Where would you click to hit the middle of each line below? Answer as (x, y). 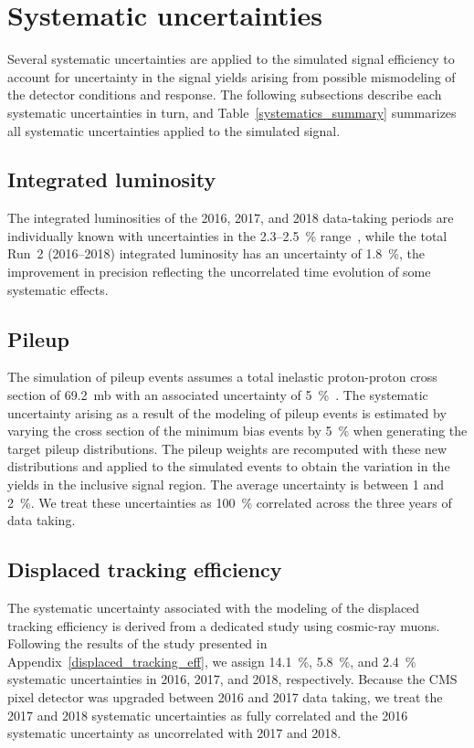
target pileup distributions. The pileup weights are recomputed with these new (227, 448)
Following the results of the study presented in (137, 643)
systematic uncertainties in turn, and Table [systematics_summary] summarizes (232, 112)
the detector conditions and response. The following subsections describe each (225, 95)
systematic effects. (58, 289)
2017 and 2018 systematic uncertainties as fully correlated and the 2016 (208, 715)
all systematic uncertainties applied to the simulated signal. (174, 130)
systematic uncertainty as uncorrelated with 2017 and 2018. (174, 733)
